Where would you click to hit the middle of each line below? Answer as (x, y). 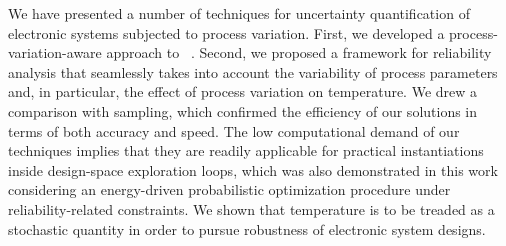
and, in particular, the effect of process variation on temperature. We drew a (243, 91)
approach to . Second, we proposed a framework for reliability (299, 52)
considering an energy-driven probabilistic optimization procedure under (229, 189)
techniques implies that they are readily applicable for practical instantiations (246, 150)
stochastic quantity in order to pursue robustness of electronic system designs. (247, 228)
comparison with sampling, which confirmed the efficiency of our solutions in (243, 110)
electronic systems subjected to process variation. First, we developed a (226, 32)
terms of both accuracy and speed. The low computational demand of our (234, 130)
